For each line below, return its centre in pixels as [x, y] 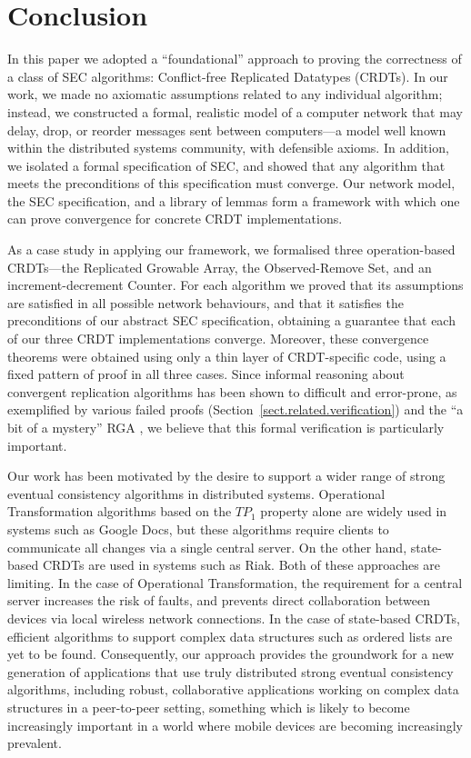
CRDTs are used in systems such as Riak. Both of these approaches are [241, 565]
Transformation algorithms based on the [120, 511]
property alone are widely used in [354, 511]
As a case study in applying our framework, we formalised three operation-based [231, 249]
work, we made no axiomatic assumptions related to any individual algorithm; [225, 94]
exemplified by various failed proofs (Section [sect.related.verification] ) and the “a [235, 409]
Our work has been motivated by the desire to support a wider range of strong [226, 476]
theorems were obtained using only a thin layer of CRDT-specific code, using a [227, 356]
